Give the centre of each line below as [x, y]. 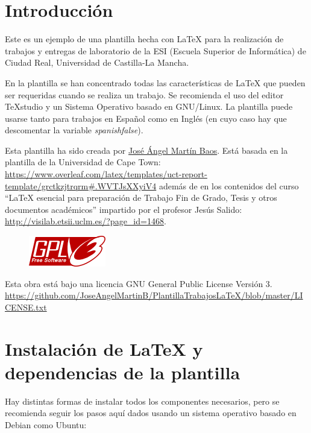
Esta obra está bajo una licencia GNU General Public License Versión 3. [139, 283]
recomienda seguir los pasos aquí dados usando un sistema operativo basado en [151, 413]
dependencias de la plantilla [123, 372]
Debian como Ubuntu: [46, 424]
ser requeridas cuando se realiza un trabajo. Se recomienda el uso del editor [144, 94]
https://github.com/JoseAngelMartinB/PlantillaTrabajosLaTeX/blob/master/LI [154, 295]
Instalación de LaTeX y [104, 348]
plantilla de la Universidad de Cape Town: [83, 162]
